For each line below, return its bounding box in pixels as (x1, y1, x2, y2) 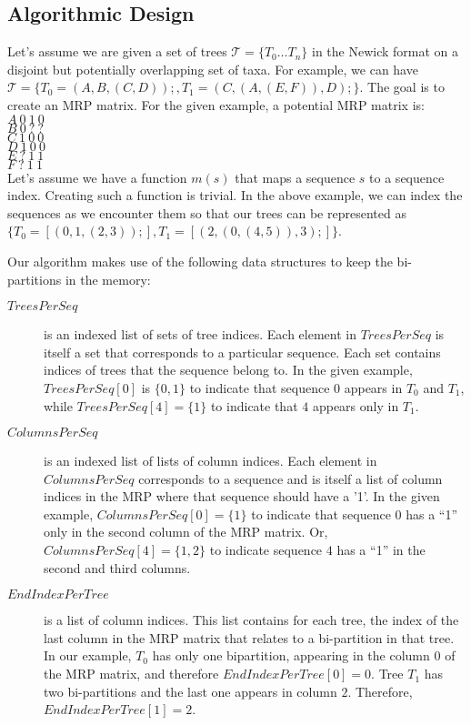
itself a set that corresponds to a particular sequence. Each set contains (44, 342, 441, 361)
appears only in (312, 396, 399, 415)
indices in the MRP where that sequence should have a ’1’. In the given (44, 487, 440, 506)
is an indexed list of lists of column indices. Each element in (44, 451, 377, 470)
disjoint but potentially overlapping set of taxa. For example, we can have (7, 59, 418, 78)
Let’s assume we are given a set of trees (7, 42, 227, 61)
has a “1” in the (336, 540, 426, 559)
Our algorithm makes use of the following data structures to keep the (7, 251, 393, 270)
